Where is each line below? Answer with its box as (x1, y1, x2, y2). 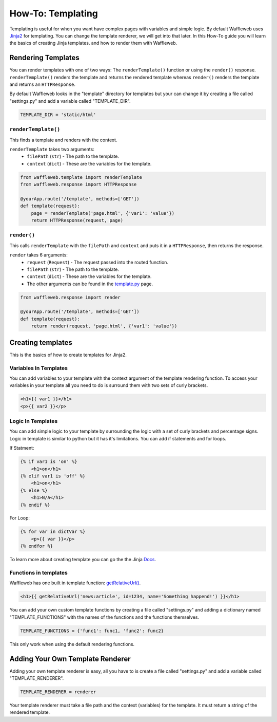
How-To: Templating (9, 8, 98, 19)
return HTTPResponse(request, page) (31, 217, 123, 224)
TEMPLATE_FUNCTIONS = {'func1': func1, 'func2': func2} (20, 627, 164, 634)
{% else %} (20, 487, 48, 493)
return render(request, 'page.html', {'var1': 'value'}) (31, 323, 177, 329)
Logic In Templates (9, 418, 58, 425)
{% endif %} (20, 502, 51, 508)
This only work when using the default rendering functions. (9, 641, 135, 647)
